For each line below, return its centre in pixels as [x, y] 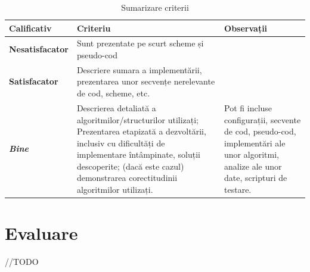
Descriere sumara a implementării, [139, 69]
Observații [246, 28]
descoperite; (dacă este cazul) [130, 166]
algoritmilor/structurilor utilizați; [138, 119]
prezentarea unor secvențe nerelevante [146, 81]
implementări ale [255, 143]
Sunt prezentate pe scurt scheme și [140, 43]
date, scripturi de [256, 178]
